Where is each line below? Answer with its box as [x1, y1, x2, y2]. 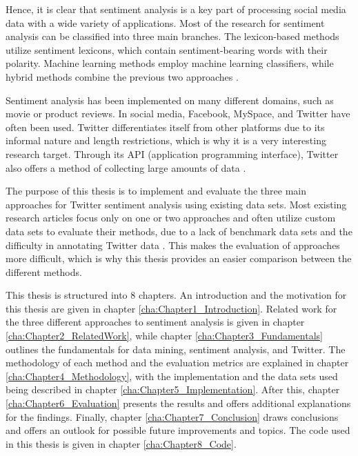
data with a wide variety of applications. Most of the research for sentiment [6, 15, 325, 30]
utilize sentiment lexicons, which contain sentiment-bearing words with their [6, 42, 328, 57]
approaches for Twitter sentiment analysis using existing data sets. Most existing [6, 197, 347, 211]
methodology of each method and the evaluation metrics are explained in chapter [6, 355, 349, 370]
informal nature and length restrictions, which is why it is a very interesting [6, 133, 326, 148]
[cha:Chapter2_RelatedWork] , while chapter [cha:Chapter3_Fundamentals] [6, 328, 323, 343]
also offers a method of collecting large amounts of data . [6, 160, 246, 175]
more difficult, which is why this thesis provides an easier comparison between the [6, 251, 352, 266]
